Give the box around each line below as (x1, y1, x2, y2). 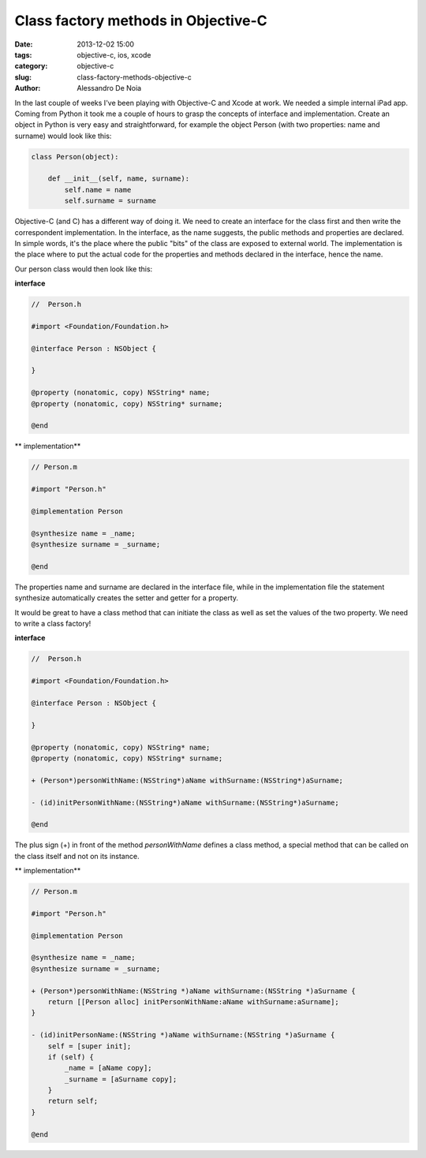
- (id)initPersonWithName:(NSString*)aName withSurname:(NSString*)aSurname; (31, 798, 339, 807)
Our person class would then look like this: (14, 264, 153, 274)
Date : (14, 39, 33, 49)
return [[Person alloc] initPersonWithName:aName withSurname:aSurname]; (47, 997, 339, 1006)
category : (14, 62, 48, 71)
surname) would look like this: (14, 131, 112, 140)
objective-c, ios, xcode (77, 50, 151, 59)
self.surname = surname (64, 196, 157, 205)
